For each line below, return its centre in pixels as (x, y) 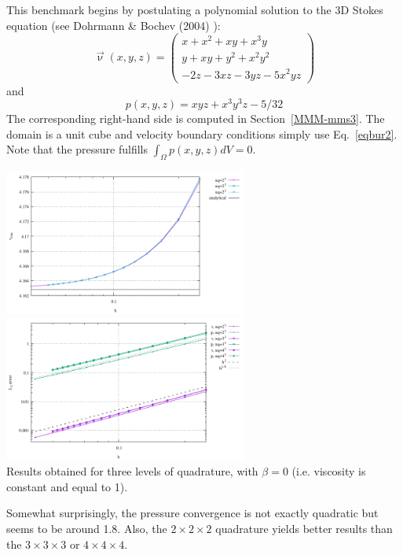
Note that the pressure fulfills (77, 149)
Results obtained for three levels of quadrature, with (132, 471)
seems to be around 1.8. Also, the (87, 529)
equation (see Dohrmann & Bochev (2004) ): (114, 25)
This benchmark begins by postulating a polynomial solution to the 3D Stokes (195, 9)
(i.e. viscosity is (329, 471)
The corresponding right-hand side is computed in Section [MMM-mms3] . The (196, 118)
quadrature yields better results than (304, 529)
